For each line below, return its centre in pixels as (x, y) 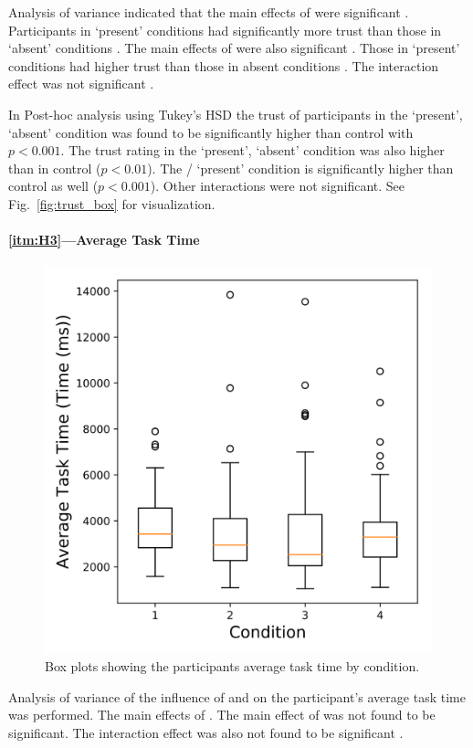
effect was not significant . (81, 84)
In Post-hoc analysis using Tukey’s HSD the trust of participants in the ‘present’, (236, 114)
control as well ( (53, 186)
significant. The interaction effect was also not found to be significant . (206, 732)
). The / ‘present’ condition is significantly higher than (300, 168)
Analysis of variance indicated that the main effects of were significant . (209, 12)
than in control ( (55, 168)
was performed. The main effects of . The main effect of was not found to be (222, 715)
